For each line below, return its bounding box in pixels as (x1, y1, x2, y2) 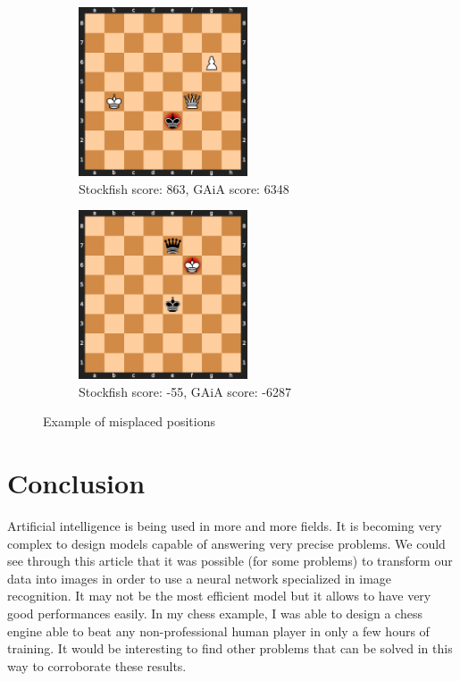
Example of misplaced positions (43, 412, 215, 431)
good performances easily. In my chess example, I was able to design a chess (7, 604, 422, 622)
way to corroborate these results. (7, 656, 187, 675)
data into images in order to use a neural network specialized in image (7, 568, 392, 587)
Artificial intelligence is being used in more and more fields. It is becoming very (7, 517, 442, 535)
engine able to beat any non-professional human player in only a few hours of (7, 621, 430, 640)
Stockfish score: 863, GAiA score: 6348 (79, 179, 289, 198)
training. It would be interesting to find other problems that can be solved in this (7, 639, 453, 658)
